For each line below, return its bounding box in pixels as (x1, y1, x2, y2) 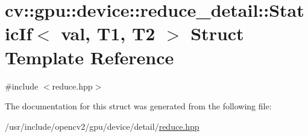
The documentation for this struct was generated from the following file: (5, 100, 272, 112)
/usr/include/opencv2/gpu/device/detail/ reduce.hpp (5, 120, 200, 132)
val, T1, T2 (61, 21, 156, 46)
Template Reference (5, 44, 174, 69)
